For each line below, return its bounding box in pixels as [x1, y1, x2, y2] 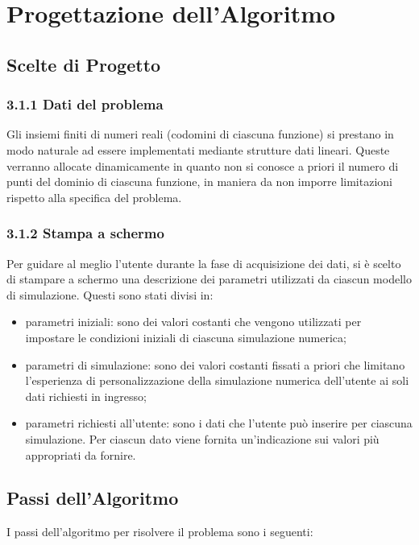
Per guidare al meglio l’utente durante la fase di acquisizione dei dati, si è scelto [6, 254, 401, 271]
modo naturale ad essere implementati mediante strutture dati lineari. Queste [6, 141, 390, 158]
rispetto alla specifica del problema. [6, 188, 182, 205]
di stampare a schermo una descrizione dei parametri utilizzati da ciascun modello [6, 270, 412, 287]
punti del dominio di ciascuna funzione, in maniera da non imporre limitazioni [6, 173, 392, 190]
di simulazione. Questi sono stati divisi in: [6, 286, 214, 303]
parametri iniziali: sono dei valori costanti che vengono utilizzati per [25, 313, 362, 330]
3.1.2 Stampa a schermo [6, 223, 164, 243]
